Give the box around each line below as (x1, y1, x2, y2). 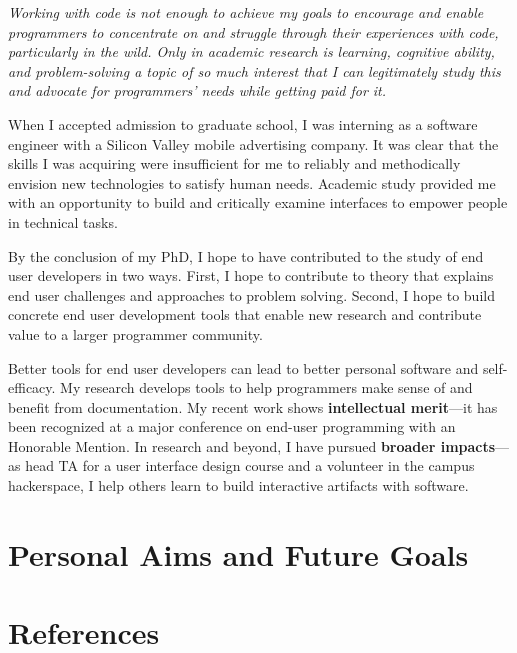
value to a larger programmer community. (8, 323, 263, 344)
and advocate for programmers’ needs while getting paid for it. (8, 80, 387, 101)
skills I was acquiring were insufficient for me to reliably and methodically (8, 153, 461, 174)
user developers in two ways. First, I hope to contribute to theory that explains (8, 265, 494, 286)
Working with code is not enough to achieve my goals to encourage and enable (8, 2, 484, 22)
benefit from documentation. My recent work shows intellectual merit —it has (8, 396, 498, 417)
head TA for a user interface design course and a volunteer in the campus (25, 455, 475, 476)
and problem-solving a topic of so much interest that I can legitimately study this (8, 60, 501, 81)
